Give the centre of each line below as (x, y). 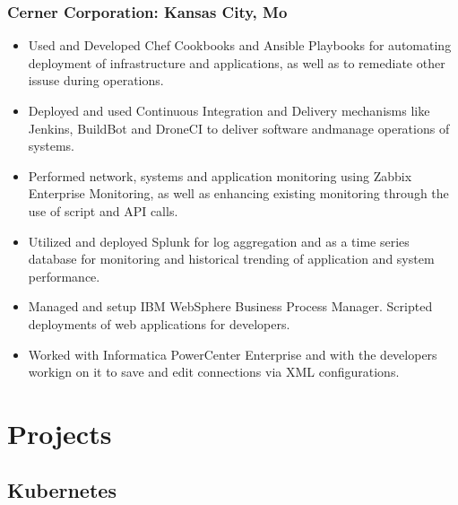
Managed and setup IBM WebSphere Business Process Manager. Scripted (230, 306)
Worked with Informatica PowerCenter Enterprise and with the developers (233, 354)
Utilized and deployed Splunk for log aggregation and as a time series (219, 241)
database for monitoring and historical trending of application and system (231, 259)
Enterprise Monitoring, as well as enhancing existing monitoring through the (238, 193)
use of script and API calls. (103, 210)
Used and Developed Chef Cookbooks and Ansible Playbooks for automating (240, 45)
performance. (64, 276)
